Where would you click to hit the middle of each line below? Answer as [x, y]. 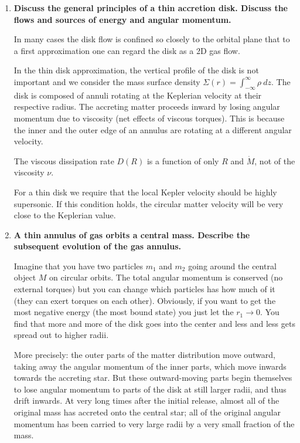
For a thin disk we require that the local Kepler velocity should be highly [145, 192]
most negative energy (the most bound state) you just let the [124, 312]
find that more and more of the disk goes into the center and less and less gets [154, 323]
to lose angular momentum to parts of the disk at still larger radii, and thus [150, 389]
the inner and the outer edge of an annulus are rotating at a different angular [153, 129]
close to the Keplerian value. [65, 215]
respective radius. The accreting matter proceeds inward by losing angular [147, 106]
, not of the [275, 160]
